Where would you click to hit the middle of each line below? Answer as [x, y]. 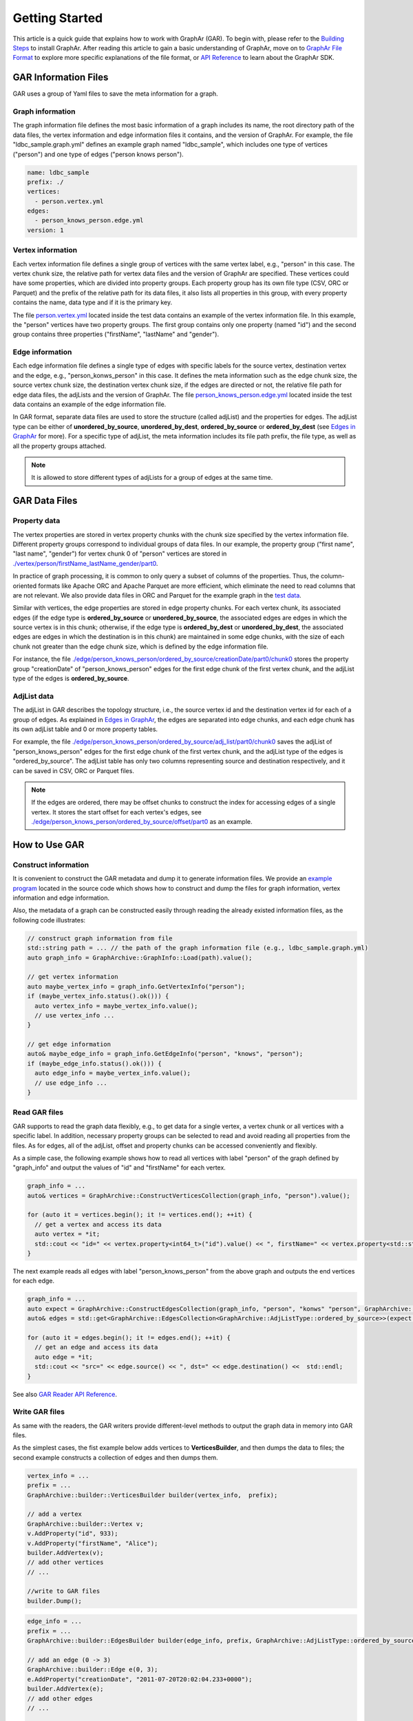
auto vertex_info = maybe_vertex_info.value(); [116, 1006]
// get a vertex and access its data [98, 1224]
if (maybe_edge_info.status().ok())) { [94, 1063]
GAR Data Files [45, 501]
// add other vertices [65, 1562]
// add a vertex [55, 1514]
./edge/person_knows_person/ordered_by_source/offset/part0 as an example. [142, 822]
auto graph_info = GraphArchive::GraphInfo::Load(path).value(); [140, 958]
